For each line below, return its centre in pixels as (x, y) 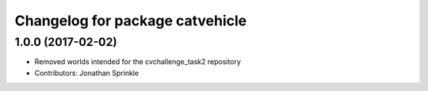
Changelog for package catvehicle (131, 21)
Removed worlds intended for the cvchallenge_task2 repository (138, 62)
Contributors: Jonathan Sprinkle (86, 73)
